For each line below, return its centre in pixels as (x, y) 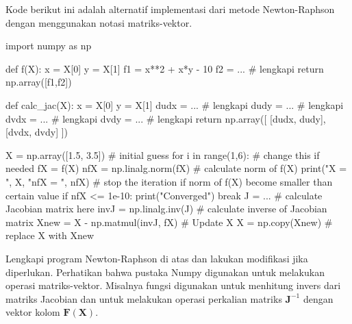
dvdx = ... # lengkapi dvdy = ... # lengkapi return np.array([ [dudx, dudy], (166, 118)
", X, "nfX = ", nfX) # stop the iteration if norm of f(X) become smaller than (169, 181)
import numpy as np (49, 46)
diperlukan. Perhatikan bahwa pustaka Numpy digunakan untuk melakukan (165, 272)
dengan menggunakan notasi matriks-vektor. (99, 22)
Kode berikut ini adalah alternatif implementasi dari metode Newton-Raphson (170, 9)
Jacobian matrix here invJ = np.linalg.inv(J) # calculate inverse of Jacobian (166, 209)
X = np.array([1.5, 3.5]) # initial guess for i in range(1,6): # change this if (163, 154)
